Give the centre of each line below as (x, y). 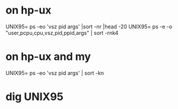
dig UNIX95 (34, 97)
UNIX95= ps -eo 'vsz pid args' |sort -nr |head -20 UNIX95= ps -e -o (89, 27)
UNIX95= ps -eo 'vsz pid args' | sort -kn (55, 73)
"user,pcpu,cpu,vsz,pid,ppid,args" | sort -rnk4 (62, 32)
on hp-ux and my (48, 57)
